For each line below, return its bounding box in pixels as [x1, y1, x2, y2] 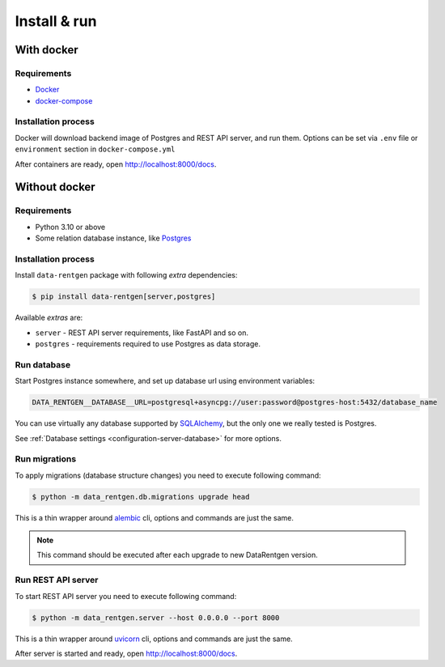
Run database [15, 359, 71, 370]
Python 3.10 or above [35, 222, 106, 232]
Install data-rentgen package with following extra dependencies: [15, 270, 238, 280]
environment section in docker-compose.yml [15, 144, 176, 154]
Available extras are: [15, 312, 83, 323]
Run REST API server [15, 575, 99, 586]
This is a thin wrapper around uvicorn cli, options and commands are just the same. [15, 634, 293, 644]
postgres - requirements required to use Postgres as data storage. [35, 339, 261, 349]
